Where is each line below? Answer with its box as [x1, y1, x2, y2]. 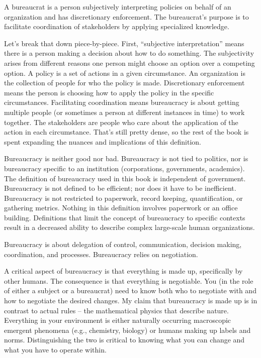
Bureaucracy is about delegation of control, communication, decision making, [4, 239, 242, 250]
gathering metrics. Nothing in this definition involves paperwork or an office [4, 202, 238, 213]
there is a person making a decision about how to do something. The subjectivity [4, 48, 254, 58]
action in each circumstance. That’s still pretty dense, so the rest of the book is [4, 127, 249, 137]
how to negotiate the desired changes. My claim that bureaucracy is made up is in [4, 295, 257, 306]
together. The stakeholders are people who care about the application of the [4, 116, 238, 127]
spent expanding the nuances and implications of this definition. [4, 136, 201, 147]
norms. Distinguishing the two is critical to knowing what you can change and [4, 334, 245, 345]
